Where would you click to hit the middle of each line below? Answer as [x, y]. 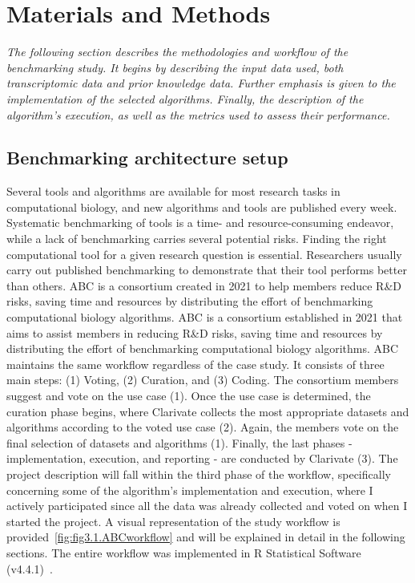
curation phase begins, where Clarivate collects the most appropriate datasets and [208, 411]
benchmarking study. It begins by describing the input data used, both [175, 67]
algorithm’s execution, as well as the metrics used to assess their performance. [198, 114]
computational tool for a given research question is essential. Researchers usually [204, 254]
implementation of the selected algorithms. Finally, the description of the [185, 98]
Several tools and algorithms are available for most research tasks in [173, 191]
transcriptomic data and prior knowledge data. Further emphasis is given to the [201, 83]
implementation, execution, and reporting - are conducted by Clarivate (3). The [202, 458]
